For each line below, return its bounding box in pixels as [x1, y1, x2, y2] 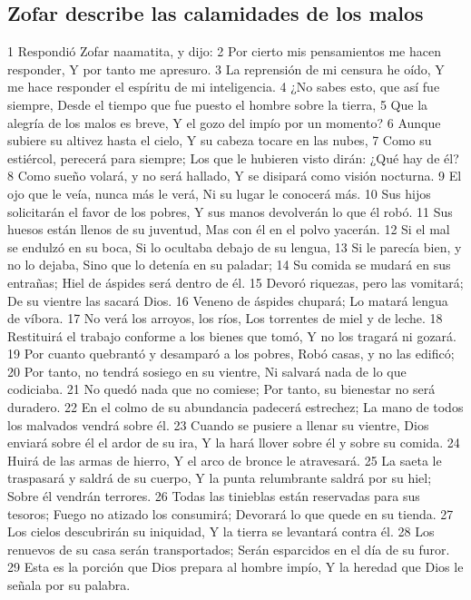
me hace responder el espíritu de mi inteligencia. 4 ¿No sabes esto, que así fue [7, 77, 440, 96]
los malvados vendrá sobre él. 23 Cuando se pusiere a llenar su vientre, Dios [7, 415, 429, 434]
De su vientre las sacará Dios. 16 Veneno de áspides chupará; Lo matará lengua [7, 290, 448, 310]
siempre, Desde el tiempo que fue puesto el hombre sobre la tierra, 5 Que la [7, 94, 428, 113]
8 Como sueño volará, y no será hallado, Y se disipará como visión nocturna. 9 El [7, 166, 462, 185]
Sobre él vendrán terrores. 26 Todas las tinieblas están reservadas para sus [7, 487, 420, 506]
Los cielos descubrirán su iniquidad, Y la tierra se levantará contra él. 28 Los [7, 522, 435, 541]
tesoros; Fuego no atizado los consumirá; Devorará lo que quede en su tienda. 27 [7, 504, 454, 523]
